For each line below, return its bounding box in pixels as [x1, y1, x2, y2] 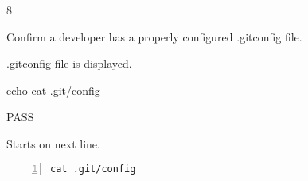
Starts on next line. [6, 135, 100, 151]
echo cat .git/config [6, 81, 100, 98]
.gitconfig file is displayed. [6, 55, 132, 72]
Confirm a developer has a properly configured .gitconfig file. [6, 28, 302, 45]
